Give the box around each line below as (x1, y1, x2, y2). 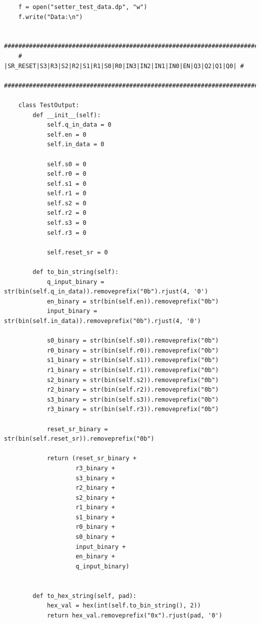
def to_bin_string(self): (32, 268, 119, 276)
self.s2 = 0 (46, 199, 86, 207)
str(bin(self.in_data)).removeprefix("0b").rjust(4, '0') (4, 318, 201, 325)
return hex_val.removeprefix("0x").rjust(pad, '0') (46, 611, 222, 619)
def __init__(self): (32, 111, 101, 119)
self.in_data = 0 (46, 141, 104, 148)
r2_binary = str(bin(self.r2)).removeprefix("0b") (46, 386, 219, 394)
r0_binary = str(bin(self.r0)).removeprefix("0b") (46, 347, 219, 354)
